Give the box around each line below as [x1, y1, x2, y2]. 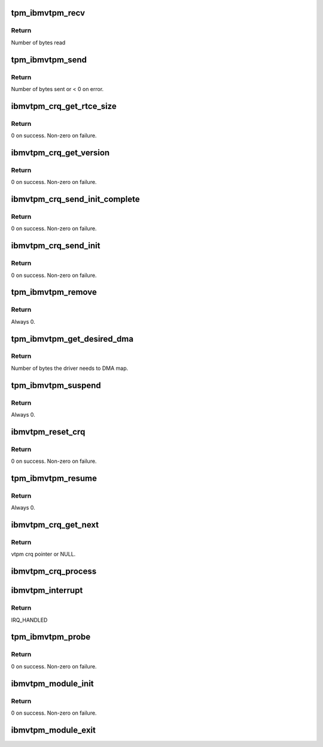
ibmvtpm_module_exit [11, 725, 96, 735]
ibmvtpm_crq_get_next [11, 520, 99, 530]
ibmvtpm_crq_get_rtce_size [11, 101, 117, 111]
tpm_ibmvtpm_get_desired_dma [11, 333, 134, 344]
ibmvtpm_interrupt [11, 585, 83, 596]
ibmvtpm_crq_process [11, 567, 97, 577]
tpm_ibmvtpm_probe [11, 632, 91, 642]
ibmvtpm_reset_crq [11, 426, 86, 437]
